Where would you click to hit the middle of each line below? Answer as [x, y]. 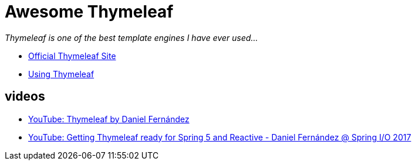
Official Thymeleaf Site [72, 56]
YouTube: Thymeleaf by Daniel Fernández [109, 119]
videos [25, 97]
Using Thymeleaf [61, 74]
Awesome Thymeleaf [89, 12]
